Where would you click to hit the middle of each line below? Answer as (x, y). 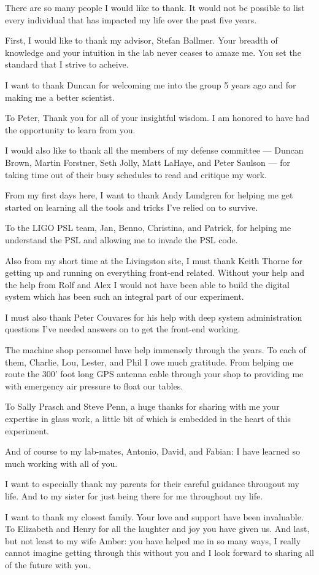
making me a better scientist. (60, 97)
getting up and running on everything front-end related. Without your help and (155, 272)
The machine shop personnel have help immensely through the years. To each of (156, 350)
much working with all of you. (61, 463)
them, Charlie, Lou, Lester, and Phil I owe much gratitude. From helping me (149, 362)
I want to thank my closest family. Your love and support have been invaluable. (154, 516)
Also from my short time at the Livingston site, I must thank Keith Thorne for (154, 260)
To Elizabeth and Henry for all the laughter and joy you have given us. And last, (157, 529)
